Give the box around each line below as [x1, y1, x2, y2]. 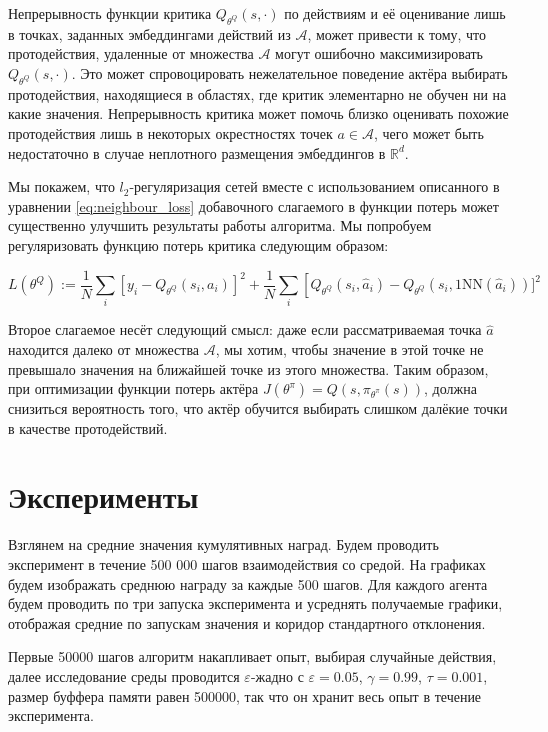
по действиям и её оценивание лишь [284, 3, 506, 23]
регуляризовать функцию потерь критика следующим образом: [8, 234, 389, 255]
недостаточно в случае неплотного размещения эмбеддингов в [8, 142, 386, 163]
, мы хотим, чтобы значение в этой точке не [215, 338, 484, 359]
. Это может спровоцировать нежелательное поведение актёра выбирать [71, 62, 508, 83]
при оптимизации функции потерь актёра [8, 378, 259, 399]
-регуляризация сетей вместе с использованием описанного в [129, 176, 500, 197]
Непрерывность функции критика [8, 3, 212, 23]
